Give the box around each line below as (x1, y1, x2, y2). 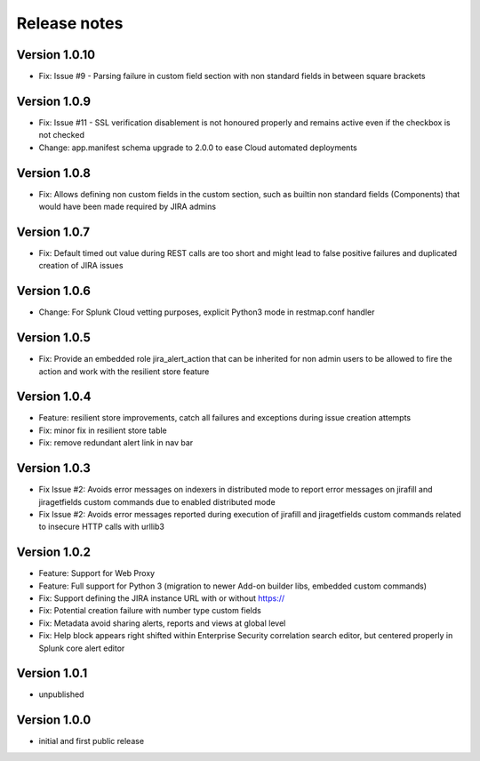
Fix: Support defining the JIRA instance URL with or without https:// (38, 593, 285, 604)
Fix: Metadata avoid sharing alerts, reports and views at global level (38, 618, 286, 629)
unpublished (38, 689, 84, 700)
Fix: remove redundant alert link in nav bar (38, 437, 194, 448)
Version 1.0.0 (16, 712, 92, 728)
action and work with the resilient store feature (38, 365, 210, 377)
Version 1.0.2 (16, 545, 92, 560)
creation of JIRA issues (38, 260, 124, 271)
